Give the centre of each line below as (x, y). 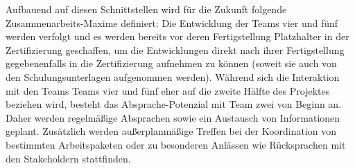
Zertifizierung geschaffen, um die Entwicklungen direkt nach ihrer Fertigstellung (175, 49)
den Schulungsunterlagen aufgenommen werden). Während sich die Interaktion (173, 76)
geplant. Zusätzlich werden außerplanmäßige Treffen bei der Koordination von (171, 131)
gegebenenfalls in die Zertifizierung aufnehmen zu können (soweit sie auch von (171, 63)
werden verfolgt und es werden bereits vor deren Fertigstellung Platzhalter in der (177, 36)
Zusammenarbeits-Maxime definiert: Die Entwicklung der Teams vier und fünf (172, 22)
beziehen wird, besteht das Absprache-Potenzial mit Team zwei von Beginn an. (174, 104)
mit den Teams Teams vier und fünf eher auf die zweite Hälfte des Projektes (168, 90)
